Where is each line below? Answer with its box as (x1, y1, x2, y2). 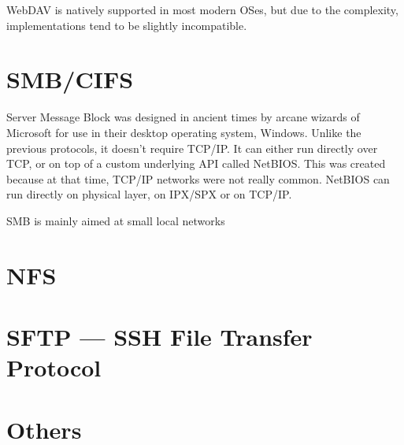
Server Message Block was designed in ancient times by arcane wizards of (6, 109, 360, 125)
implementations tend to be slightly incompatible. (6, 17, 247, 33)
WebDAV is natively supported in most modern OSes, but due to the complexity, (6, 2, 398, 17)
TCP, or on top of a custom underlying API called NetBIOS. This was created (6, 155, 386, 172)
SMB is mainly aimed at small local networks (6, 212, 225, 228)
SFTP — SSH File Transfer (6, 321, 313, 353)
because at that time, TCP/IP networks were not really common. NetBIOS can (6, 170, 390, 187)
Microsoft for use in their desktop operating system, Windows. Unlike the (6, 124, 361, 140)
